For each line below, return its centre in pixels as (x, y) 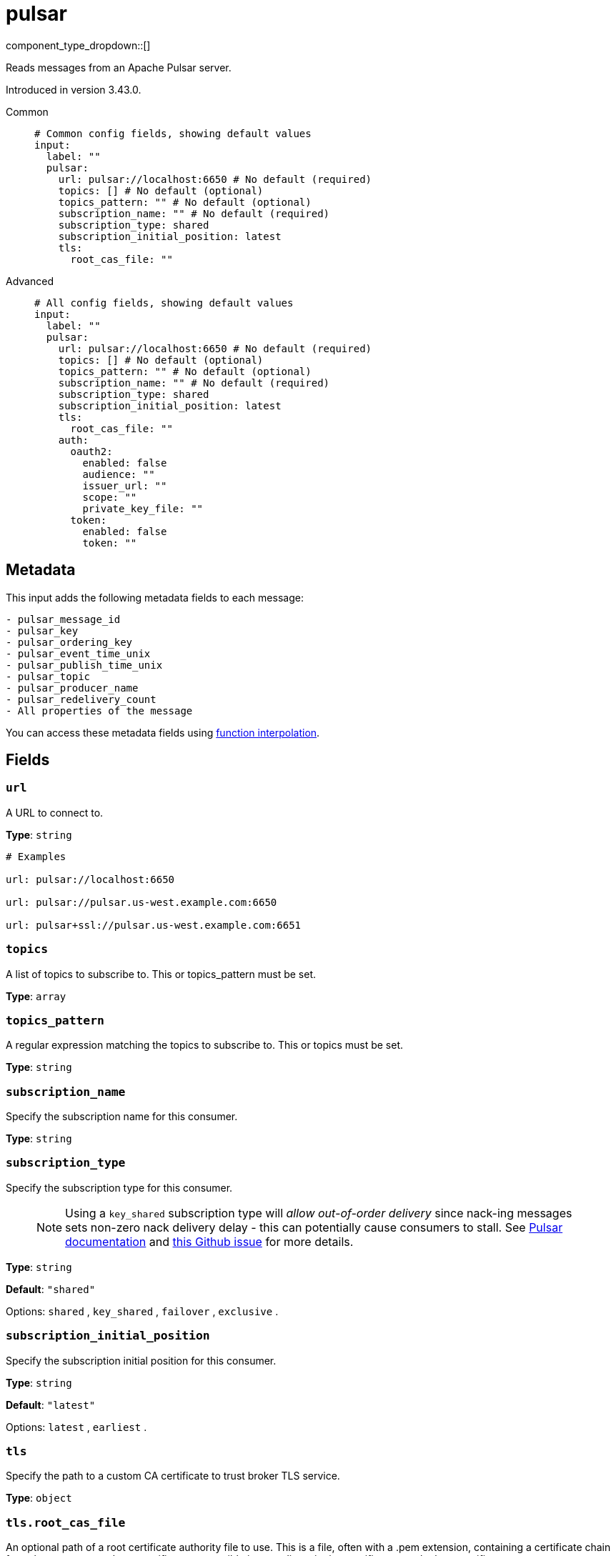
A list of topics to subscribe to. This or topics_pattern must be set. (161, 974)
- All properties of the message (99, 710)
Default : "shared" (51, 1289)
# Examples (36, 856)
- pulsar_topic (48, 676)
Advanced (30, 281)
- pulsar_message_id (63, 619)
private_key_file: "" (143, 508)
